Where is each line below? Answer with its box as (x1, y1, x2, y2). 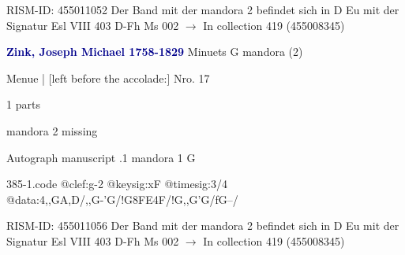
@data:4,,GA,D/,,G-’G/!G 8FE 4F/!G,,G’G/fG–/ (6, 190, 238, 207)
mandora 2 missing (6, 122, 98, 139)
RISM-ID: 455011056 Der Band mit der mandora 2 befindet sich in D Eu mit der (6, 217, 399, 234)
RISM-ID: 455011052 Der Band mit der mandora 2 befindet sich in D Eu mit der (6, 2, 399, 17)
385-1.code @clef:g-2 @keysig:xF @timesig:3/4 (6, 176, 227, 192)
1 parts (6, 96, 40, 113)
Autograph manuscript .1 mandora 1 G (6, 149, 196, 165)
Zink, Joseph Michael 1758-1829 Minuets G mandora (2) (6, 43, 303, 60)
